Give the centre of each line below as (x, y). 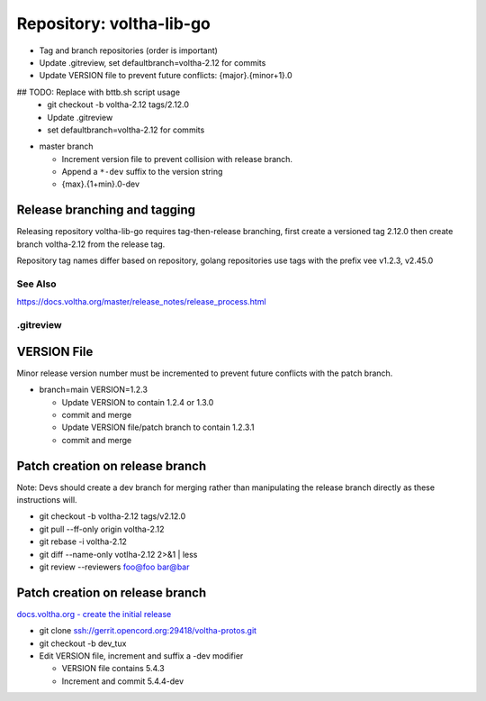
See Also (36, 284)
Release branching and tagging (106, 210)
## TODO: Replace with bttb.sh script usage (98, 92)
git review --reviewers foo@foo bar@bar (114, 567)
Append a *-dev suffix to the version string (142, 172)
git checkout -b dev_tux (83, 643)
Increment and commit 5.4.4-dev (123, 681)
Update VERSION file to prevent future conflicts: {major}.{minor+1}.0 (166, 76)
